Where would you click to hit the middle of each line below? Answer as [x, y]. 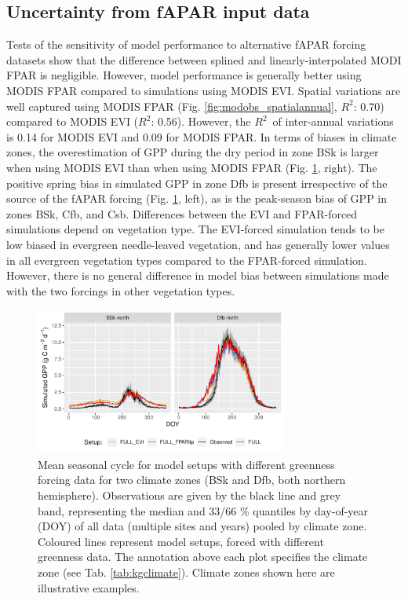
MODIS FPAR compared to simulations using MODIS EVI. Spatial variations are [204, 90]
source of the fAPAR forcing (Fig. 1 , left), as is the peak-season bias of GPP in [197, 198]
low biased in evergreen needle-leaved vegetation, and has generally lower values [198, 244]
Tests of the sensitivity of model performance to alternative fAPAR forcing [186, 44]
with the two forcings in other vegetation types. [121, 290]
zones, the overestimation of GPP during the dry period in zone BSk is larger [193, 152]
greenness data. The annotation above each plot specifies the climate [203, 557]
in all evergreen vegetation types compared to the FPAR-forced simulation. [187, 260]
